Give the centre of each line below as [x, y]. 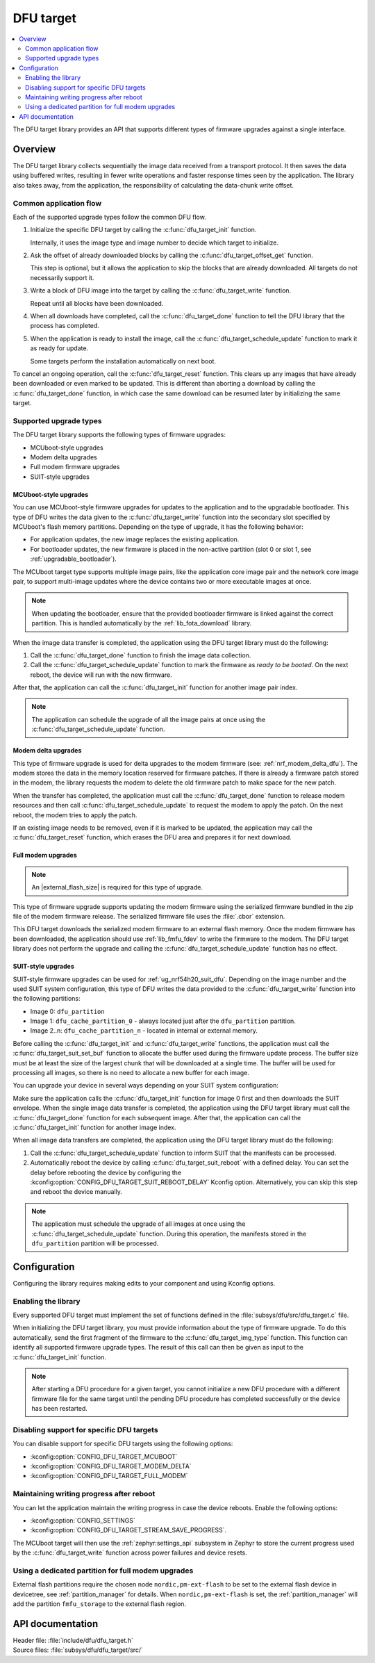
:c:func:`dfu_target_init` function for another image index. [94, 1127]
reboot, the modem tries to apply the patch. [75, 815]
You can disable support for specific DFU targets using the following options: [123, 1444]
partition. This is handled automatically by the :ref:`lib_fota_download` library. [142, 623]
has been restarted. [60, 1409]
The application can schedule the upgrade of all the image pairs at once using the [149, 719]
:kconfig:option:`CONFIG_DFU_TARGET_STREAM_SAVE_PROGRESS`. [128, 1530]
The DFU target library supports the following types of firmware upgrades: [119, 435]
